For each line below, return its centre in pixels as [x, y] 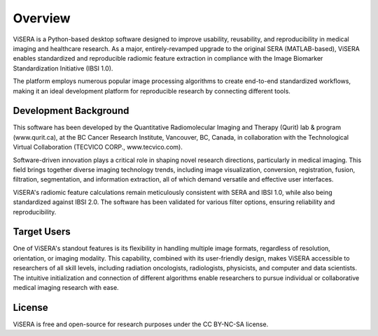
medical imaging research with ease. [66, 287]
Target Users [42, 232]
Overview [42, 18]
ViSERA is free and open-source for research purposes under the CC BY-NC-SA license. [141, 324]
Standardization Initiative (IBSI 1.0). [63, 68]
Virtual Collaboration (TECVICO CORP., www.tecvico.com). [98, 147]
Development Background [71, 111]
